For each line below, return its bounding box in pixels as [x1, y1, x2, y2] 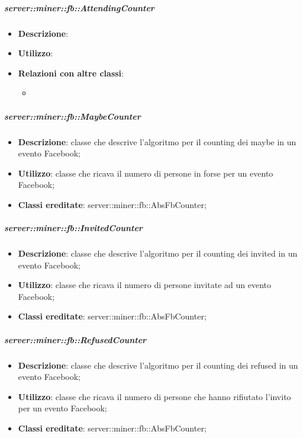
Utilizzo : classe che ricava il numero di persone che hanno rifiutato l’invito [18, 390, 291, 402]
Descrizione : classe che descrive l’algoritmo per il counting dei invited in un [18, 247, 298, 260]
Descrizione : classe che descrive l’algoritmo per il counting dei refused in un [18, 359, 298, 371]
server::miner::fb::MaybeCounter [4, 110, 141, 122]
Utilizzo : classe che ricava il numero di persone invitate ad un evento [18, 279, 272, 291]
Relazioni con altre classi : [18, 66, 124, 79]
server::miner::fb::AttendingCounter [4, 1, 154, 14]
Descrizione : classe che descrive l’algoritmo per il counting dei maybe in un [18, 135, 296, 148]
